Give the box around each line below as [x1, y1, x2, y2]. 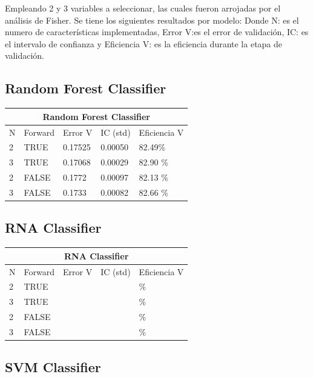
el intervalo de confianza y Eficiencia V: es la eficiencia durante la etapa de [5, 37, 283, 50]
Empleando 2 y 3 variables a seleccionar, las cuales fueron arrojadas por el [5, 2, 281, 14]
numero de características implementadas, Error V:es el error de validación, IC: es [5, 25, 309, 38]
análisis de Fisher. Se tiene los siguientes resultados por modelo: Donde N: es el [5, 13, 299, 26]
